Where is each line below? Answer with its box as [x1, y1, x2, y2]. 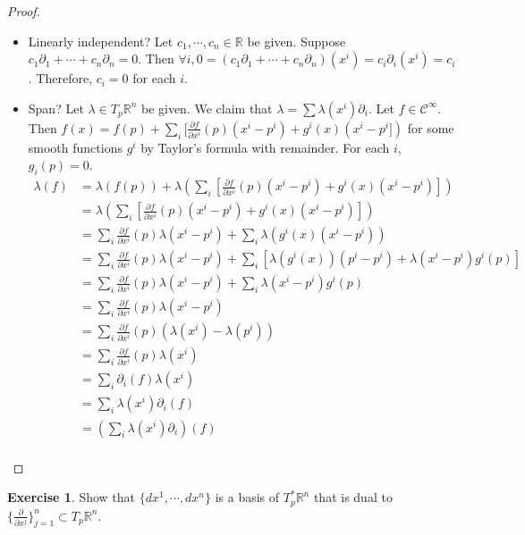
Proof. [7, 2, 40, 20]
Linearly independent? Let [28, 31, 174, 50]
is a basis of [215, 488, 280, 506]
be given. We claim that [140, 98, 273, 117]
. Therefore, [28, 69, 93, 88]
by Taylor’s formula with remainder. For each [140, 138, 390, 156]
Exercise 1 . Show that [7, 488, 136, 506]
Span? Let [28, 98, 84, 117]
